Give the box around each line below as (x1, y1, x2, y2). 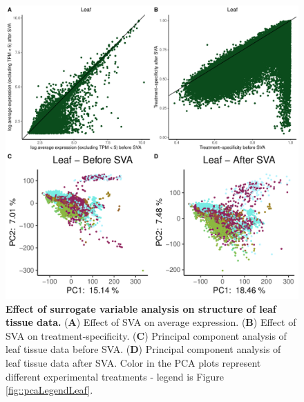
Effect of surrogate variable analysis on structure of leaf (6, 301, 276, 316)
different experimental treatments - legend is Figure (6, 369, 224, 383)
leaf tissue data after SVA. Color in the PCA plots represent (6, 355, 261, 369)
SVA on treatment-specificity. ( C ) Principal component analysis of (6, 328, 287, 342)
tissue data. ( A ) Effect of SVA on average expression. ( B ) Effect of (6, 315, 296, 329)
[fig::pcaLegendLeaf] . (6, 383, 93, 397)
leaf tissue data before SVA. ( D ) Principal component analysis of (6, 342, 281, 356)
